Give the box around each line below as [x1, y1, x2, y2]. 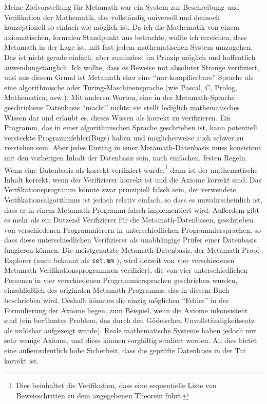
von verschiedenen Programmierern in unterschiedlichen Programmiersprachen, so [4, 224, 261, 235]
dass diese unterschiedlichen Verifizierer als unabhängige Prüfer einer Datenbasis [4, 234, 257, 245]
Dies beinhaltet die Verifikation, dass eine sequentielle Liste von [16, 380, 217, 391]
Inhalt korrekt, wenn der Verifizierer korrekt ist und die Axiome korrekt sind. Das [4, 174, 261, 185]
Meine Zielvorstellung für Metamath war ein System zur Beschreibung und [4, 2, 239, 12]
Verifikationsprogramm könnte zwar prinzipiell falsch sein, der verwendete [4, 184, 236, 195]
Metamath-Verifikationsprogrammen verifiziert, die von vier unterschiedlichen [4, 265, 248, 275]
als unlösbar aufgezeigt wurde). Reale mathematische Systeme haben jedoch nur [4, 325, 256, 335]
